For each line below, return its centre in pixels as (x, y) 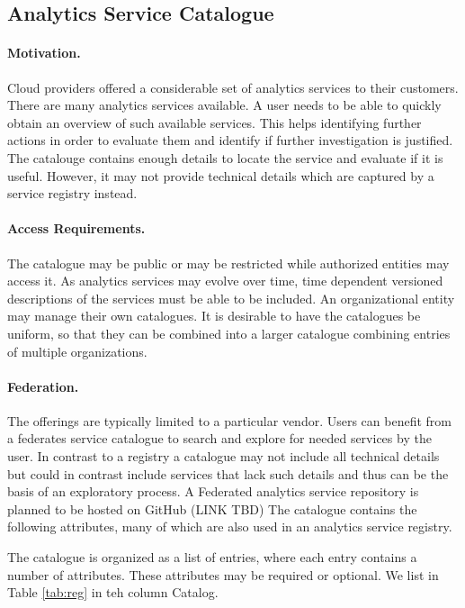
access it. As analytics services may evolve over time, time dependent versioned (225, 281)
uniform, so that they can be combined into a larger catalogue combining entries (229, 333)
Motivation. (44, 53)
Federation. (43, 386)
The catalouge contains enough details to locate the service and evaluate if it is (225, 157)
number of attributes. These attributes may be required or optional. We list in (223, 574)
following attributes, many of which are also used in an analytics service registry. (230, 526)
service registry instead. (72, 193)
